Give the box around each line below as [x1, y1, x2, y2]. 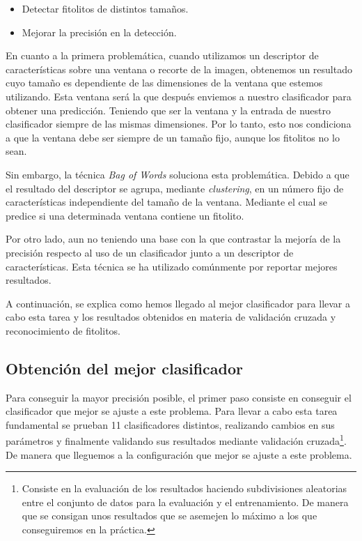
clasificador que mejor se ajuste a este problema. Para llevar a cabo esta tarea [6, 404, 338, 418]
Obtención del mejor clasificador [6, 357, 243, 379]
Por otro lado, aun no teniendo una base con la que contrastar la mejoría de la [6, 231, 341, 246]
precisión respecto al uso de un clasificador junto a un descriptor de [6, 245, 294, 259]
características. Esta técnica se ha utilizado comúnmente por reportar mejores [6, 259, 338, 273]
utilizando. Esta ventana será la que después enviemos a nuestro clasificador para [6, 89, 352, 103]
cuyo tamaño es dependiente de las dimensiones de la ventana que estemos [6, 75, 323, 90]
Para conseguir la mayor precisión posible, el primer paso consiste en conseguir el [6, 390, 352, 404]
